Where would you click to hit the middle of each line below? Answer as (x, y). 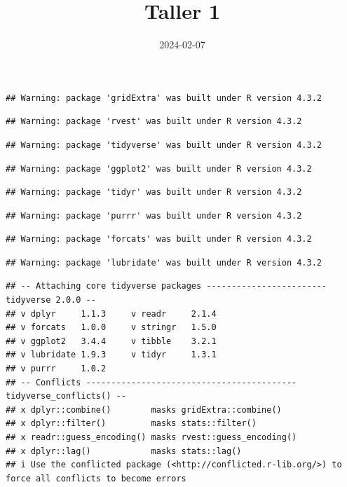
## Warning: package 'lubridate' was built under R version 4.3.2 (164, 262)
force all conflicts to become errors (96, 478)
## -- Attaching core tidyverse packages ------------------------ (166, 286)
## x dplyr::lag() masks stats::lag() (124, 451)
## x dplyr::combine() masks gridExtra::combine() (144, 410)
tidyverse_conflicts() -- (66, 396)
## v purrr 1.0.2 (56, 369)
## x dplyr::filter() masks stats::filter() (131, 424)
